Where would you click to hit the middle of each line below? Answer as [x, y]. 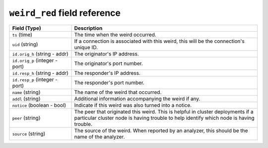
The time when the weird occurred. [115, 35]
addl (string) [26, 99]
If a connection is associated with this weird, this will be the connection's [160, 41]
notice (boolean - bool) [39, 105]
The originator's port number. [109, 63]
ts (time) [22, 35]
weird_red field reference [65, 13]
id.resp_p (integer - [35, 79]
